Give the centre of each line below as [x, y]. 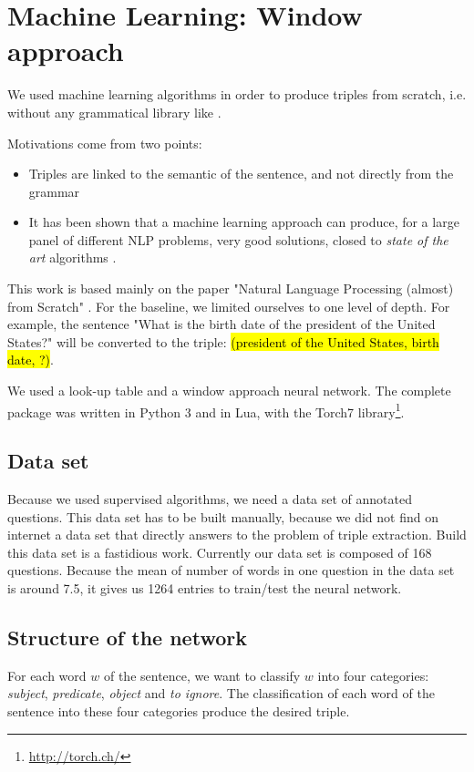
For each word [47, 675]
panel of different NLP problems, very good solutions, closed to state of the [238, 239]
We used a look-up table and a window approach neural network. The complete [229, 391]
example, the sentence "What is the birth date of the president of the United [222, 324]
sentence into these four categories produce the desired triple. [179, 711]
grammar [54, 191]
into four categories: [373, 675]
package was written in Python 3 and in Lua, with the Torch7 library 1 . [206, 410]
